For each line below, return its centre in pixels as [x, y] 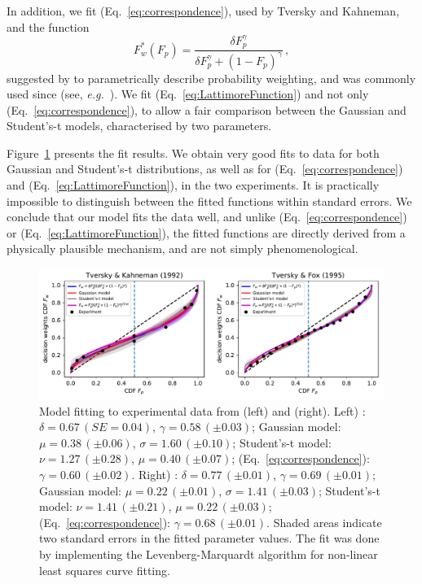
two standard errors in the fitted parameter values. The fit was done [209, 538]
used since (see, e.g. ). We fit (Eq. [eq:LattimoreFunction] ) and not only [188, 94]
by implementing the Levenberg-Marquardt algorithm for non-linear [209, 554]
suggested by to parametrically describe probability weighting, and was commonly [211, 78]
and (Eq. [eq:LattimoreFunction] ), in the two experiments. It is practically [193, 185]
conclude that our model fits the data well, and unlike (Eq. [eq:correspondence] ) [207, 217]
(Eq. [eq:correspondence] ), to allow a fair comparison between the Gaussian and [207, 109]
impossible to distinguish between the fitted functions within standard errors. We [209, 200]
